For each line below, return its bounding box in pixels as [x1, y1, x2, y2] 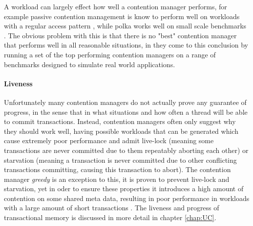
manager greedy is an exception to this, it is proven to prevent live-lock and [4, 174, 230, 184]
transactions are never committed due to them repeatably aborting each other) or [4, 145, 249, 155]
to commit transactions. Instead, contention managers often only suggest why [4, 116, 236, 126]
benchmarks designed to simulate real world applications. [4, 59, 175, 69]
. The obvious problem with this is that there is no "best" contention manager [4, 30, 237, 40]
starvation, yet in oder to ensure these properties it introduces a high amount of [4, 183, 244, 194]
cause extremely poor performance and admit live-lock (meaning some [4, 135, 214, 146]
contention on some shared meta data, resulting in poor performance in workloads [4, 193, 250, 203]
